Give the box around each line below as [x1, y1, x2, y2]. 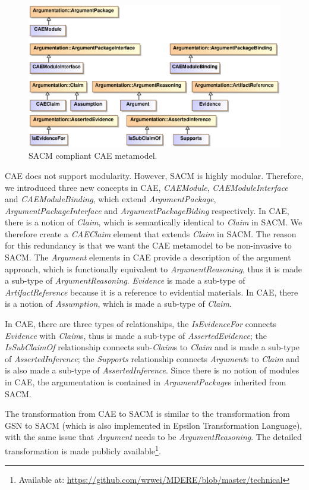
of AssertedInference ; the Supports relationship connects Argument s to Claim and [5, 352, 299, 365]
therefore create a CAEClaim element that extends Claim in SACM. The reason [5, 227, 297, 240]
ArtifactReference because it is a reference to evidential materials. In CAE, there [5, 285, 298, 298]
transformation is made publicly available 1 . [5, 442, 161, 457]
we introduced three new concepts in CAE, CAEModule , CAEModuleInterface [5, 181, 288, 193]
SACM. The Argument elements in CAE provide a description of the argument [5, 251, 291, 263]
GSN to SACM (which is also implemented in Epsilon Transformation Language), [5, 419, 302, 431]
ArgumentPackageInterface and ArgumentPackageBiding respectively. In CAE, [5, 204, 289, 216]
